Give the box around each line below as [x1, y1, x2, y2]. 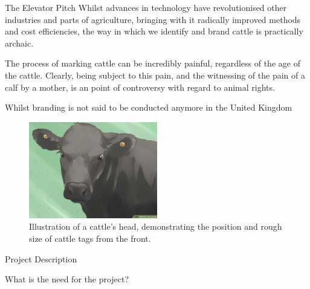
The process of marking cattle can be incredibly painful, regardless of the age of [5, 57, 300, 70]
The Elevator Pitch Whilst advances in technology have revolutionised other [5, 1, 287, 13]
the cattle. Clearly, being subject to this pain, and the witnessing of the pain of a [5, 68, 305, 81]
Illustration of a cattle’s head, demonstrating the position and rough [29, 220, 282, 233]
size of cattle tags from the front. [29, 232, 151, 244]
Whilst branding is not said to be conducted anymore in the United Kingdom [5, 101, 292, 114]
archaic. [5, 36, 34, 49]
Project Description [5, 252, 77, 265]
